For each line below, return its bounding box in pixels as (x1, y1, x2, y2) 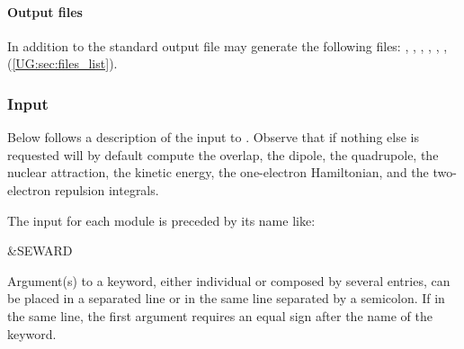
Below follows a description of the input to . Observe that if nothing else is (7, 128, 419, 147)
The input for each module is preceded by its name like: (7, 210, 316, 229)
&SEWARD (7, 241, 73, 260)
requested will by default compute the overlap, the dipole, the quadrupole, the (7, 145, 439, 164)
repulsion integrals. (54, 180, 159, 199)
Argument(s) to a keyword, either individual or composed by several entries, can (7, 271, 451, 290)
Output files (7, 2, 83, 21)
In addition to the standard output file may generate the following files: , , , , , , (7, 36, 448, 55)
